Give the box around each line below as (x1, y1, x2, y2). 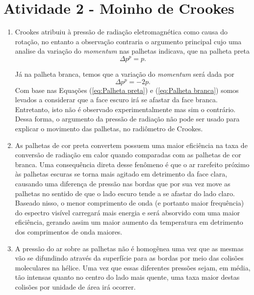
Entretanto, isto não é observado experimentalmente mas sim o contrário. (15, 104, 236, 114)
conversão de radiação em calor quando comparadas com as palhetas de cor (15, 149, 241, 160)
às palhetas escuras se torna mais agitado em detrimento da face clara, (15, 169, 228, 179)
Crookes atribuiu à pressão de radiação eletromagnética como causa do (15, 27, 228, 37)
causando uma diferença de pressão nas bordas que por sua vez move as (15, 178, 230, 188)
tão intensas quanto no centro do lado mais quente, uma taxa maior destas (15, 272, 240, 282)
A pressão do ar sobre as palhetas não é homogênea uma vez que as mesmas (15, 243, 244, 253)
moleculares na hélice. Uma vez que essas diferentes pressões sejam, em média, (15, 262, 251, 272)
